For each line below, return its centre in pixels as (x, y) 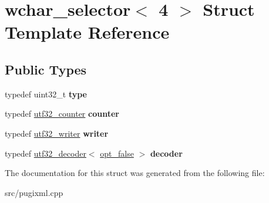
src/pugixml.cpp (34, 192)
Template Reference (87, 32)
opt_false (117, 153)
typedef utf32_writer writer (57, 133)
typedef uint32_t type (46, 94)
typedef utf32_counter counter (62, 114)
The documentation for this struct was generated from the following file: (135, 173)
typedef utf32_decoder (46, 153)
